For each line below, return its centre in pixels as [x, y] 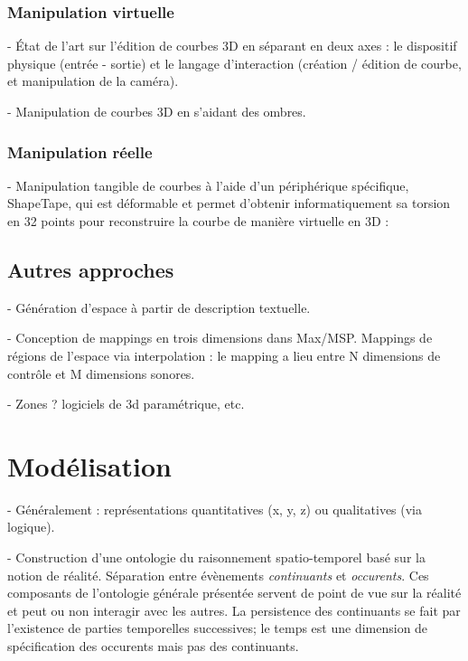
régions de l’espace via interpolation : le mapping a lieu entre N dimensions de [224, 355]
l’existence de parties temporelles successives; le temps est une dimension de [218, 628]
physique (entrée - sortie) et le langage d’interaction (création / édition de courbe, [234, 63]
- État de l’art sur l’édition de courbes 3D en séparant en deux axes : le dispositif [232, 46]
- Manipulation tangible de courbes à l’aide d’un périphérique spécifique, [208, 185]
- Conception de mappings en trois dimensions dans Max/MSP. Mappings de [220, 338]
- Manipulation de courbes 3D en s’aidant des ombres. [157, 111]
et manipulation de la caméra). [93, 81]
